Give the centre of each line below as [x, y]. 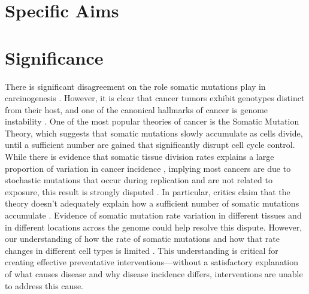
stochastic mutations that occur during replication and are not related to [139, 180]
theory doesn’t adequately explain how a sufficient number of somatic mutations [152, 203]
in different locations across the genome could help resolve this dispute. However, [154, 227]
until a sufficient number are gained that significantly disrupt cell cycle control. [150, 145]
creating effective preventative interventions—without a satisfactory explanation [152, 262]
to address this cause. [44, 285]
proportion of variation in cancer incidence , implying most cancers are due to [148, 168]
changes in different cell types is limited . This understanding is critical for [142, 250]
